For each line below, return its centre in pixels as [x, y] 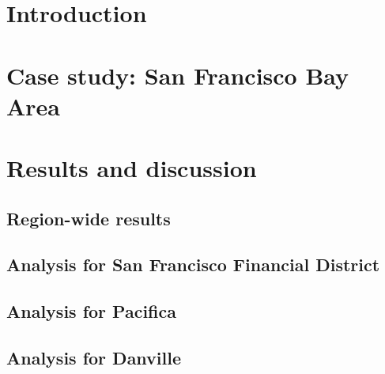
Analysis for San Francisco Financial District [193, 264]
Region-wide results [89, 218]
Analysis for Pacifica [91, 311]
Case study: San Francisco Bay [178, 75]
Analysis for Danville [94, 358]
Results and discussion [132, 168]
